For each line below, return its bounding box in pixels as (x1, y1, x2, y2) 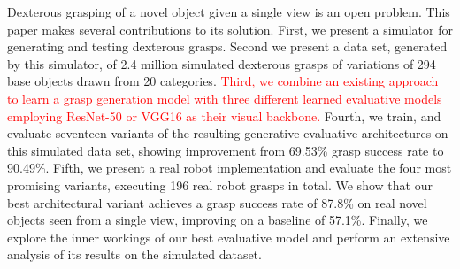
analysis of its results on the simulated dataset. (7, 245, 262, 264)
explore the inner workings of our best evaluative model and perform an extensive (7, 227, 450, 246)
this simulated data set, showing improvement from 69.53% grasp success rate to (7, 141, 444, 159)
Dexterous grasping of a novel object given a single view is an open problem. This (7, 3, 450, 20)
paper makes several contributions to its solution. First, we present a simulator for (7, 19, 453, 38)
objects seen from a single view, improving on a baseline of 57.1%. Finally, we (7, 211, 428, 229)
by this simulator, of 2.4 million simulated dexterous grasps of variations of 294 (7, 54, 436, 73)
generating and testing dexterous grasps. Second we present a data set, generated (7, 37, 448, 56)
